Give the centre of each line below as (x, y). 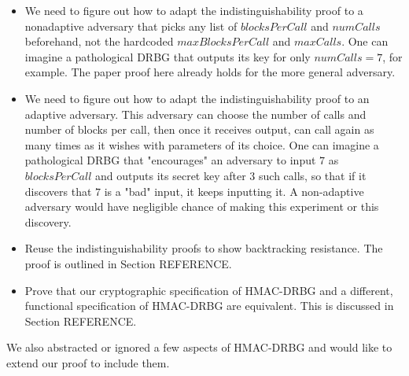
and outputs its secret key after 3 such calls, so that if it (231, 175)
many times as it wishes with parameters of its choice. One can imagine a (202, 144)
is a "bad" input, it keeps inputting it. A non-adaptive (234, 191)
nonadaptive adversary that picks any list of (131, 26)
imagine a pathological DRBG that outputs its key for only (168, 56)
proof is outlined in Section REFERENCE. (128, 263)
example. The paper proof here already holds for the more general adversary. (210, 72)
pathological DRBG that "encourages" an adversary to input (170, 160)
